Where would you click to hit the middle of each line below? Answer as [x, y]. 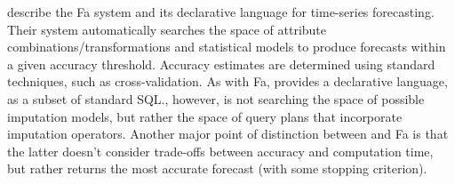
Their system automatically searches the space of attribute [167, 29]
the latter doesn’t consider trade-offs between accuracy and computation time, [220, 151]
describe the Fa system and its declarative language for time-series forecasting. [221, 12]
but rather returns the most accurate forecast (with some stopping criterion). [217, 168]
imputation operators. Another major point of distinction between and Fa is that [228, 134]
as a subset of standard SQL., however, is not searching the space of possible [216, 98]
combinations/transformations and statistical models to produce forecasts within [227, 47]
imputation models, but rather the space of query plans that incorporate [205, 116]
